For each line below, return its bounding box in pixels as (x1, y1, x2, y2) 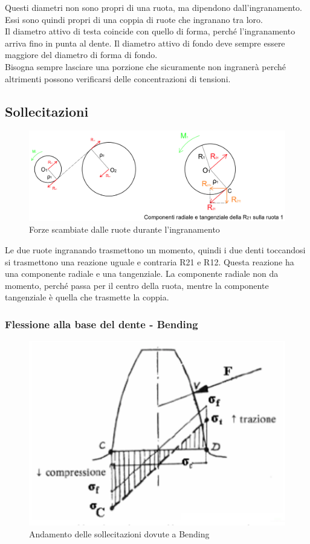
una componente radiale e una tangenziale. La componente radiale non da (5, 267, 279, 280)
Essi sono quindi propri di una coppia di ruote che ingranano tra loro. (5, 13, 263, 25)
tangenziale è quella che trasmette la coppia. (5, 291, 169, 303)
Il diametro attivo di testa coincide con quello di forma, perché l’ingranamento (5, 25, 295, 37)
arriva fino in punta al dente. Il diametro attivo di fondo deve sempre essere (5, 36, 285, 49)
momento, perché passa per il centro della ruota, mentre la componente (5, 279, 269, 291)
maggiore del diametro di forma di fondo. (5, 48, 158, 61)
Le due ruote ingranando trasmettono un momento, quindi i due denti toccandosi (5, 244, 306, 256)
